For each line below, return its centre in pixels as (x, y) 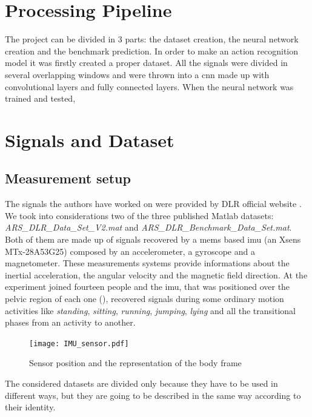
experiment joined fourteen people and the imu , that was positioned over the (148, 287)
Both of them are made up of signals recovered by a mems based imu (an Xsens (153, 239)
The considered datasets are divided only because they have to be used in (141, 383)
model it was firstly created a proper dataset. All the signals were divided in (146, 63)
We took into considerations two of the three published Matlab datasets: (139, 215)
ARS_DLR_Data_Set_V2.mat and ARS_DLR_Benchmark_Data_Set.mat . (148, 227)
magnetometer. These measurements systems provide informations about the (147, 263)
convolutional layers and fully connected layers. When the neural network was (149, 86)
